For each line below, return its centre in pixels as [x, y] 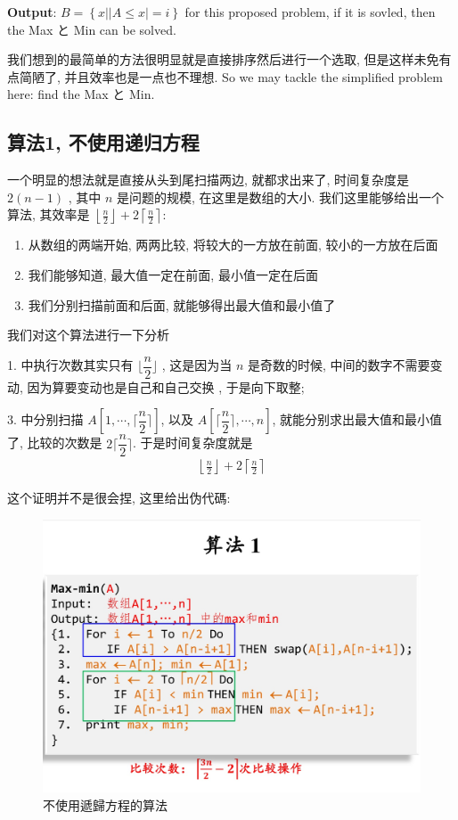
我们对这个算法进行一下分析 [88, 335]
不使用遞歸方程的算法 [105, 804]
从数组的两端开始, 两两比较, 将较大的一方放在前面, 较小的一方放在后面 [233, 245]
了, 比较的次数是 [55, 443]
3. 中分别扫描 [45, 419]
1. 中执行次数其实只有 [70, 365]
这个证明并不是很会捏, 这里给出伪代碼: [119, 498]
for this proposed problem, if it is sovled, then [310, 12]
